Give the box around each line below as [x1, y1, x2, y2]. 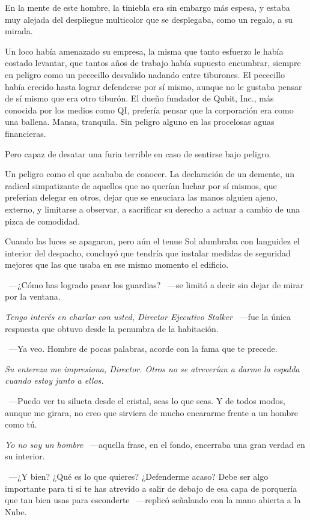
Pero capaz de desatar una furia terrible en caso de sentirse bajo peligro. [5, 147, 272, 160]
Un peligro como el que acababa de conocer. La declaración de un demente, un [5, 168, 295, 180]
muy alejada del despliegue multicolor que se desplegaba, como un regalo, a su [5, 13, 293, 25]
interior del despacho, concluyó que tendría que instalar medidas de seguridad [5, 246, 291, 259]
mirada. [5, 25, 33, 37]
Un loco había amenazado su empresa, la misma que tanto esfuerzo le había [5, 44, 284, 57]
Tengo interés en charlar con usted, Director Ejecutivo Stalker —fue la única [5, 310, 291, 323]
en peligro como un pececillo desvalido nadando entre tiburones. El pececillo [5, 68, 285, 80]
